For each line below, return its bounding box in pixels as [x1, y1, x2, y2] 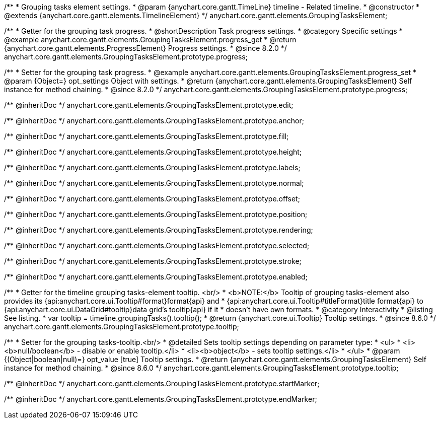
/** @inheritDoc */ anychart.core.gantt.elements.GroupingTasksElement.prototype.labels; [4, 163, 301, 172]
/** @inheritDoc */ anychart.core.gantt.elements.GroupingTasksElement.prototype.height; [4, 148, 302, 156]
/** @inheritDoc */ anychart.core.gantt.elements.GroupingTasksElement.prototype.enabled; [4, 272, 308, 281]
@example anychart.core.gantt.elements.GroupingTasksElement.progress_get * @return [4, 35, 297, 44]
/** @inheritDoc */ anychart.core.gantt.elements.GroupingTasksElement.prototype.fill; [4, 132, 289, 140]
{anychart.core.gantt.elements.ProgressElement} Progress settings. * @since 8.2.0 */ [4, 44, 287, 52]
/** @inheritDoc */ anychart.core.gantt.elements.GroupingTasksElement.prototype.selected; [4, 241, 310, 250]
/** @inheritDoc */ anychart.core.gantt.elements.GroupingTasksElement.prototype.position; [4, 210, 308, 219]
